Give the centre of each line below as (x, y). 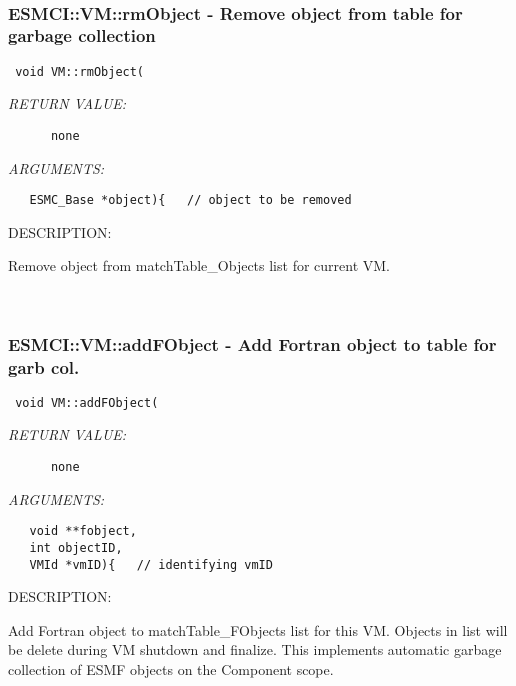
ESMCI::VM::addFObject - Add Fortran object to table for (252, 343)
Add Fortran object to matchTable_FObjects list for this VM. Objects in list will (258, 629)
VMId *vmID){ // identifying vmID (151, 564)
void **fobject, (83, 531)
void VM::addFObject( (87, 402)
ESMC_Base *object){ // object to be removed (190, 200)
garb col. (44, 366)
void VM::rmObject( (80, 71)
